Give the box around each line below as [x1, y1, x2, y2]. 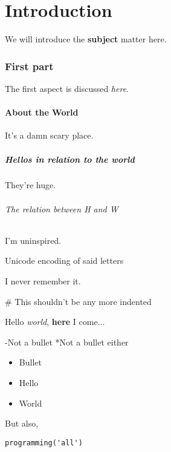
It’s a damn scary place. [5, 129, 94, 142]
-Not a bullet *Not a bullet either [5, 335, 129, 348]
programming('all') [5, 438, 83, 447]
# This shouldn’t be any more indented [5, 295, 152, 307]
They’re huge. [5, 179, 56, 191]
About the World [5, 106, 79, 119]
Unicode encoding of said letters [5, 254, 124, 267]
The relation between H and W [5, 202, 118, 215]
